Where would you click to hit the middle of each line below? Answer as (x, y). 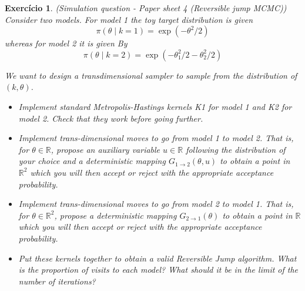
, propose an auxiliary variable (105, 149)
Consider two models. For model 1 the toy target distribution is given (129, 19)
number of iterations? (57, 281)
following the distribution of (236, 149)
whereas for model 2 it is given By (66, 43)
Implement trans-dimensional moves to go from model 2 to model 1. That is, (156, 204)
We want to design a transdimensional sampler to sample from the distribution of (151, 75)
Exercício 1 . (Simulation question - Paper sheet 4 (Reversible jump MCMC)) (146, 8)
